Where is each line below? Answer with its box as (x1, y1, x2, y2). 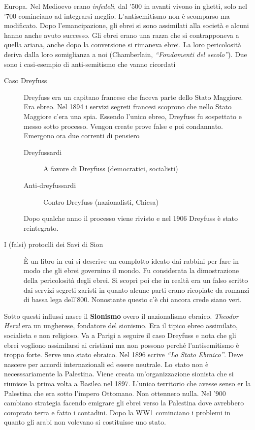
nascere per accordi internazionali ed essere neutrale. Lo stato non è (4, 359, 209, 369)
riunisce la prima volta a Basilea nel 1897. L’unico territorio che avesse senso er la (4, 378, 251, 388)
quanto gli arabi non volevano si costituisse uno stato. (4, 417, 166, 427)
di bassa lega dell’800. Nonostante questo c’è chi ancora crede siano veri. (24, 294, 242, 305)
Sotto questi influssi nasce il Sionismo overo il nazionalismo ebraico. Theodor (4, 310, 239, 321)
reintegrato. (24, 222, 59, 233)
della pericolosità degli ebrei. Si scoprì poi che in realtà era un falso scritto (24, 275, 248, 285)
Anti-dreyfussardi (24, 180, 76, 190)
